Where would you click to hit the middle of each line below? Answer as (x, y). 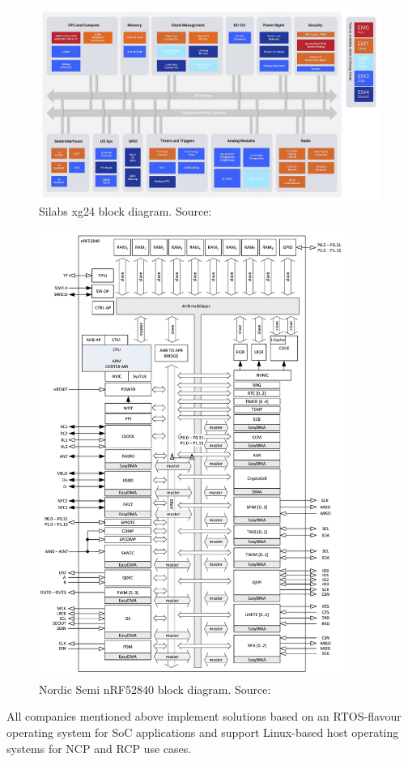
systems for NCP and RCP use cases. (99, 748)
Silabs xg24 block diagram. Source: (125, 211)
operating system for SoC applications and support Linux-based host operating (203, 732)
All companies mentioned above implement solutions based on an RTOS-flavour (204, 716)
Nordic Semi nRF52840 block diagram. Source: (155, 689)
